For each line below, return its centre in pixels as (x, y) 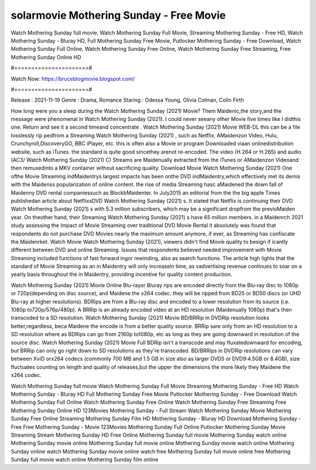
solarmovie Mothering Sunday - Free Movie (118, 15)
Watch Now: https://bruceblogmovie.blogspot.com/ (73, 78)
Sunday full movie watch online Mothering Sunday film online (85, 459)
